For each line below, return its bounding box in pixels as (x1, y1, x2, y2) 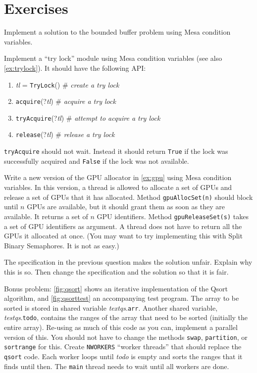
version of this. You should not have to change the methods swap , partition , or (4, 331, 248, 342)
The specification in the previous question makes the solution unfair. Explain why (4, 257, 253, 267)
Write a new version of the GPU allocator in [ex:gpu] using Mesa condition (4, 172, 232, 183)
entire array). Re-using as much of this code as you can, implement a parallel (4, 322, 238, 332)
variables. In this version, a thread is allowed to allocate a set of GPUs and (4, 182, 232, 192)
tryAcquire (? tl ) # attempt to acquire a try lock (15, 112, 160, 123)
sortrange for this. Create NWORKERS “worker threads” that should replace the (4, 341, 242, 352)
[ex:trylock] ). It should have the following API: (4, 62, 146, 73)
